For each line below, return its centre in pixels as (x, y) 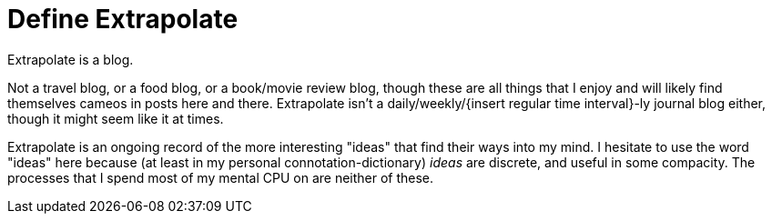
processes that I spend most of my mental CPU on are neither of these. (221, 177)
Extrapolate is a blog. (71, 59)
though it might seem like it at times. (116, 118)
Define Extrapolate (123, 19)
